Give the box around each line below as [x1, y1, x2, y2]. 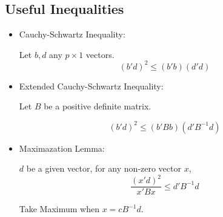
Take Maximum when [19, 202, 100, 215]
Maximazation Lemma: [19, 141, 105, 154]
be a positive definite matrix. [44, 100, 151, 112]
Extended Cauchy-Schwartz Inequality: [19, 79, 164, 92]
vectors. [85, 48, 115, 60]
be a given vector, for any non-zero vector [26, 162, 181, 175]
